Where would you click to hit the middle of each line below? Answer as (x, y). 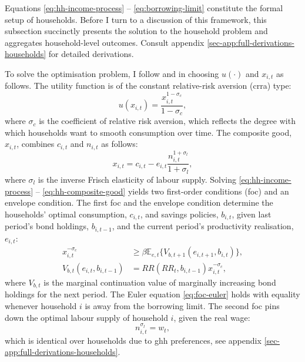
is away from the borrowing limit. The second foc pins (182, 306)
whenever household (41, 306)
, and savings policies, (179, 214)
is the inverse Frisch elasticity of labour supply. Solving (137, 179)
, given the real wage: (212, 317)
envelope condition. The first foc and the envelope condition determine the (139, 202)
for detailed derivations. (91, 54)
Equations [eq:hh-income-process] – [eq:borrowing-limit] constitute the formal (144, 8)
